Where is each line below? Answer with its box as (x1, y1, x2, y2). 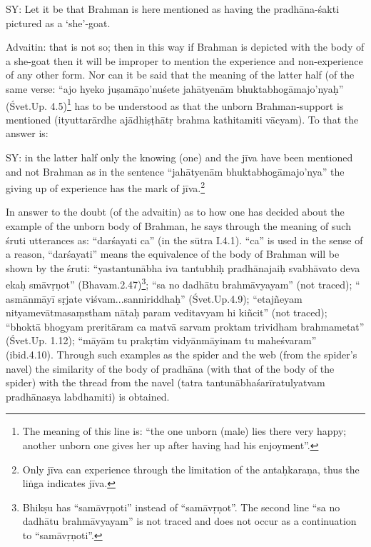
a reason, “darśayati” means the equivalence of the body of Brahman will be (6, 246, 340, 261)
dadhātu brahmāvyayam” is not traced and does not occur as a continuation (22, 513, 357, 528)
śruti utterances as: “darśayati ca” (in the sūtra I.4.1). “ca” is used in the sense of (6, 232, 363, 247)
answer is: (6, 126, 49, 141)
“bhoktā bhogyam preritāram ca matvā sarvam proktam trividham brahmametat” (6, 318, 365, 333)
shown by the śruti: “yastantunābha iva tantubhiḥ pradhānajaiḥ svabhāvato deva (6, 260, 360, 275)
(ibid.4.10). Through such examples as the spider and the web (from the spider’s (6, 347, 357, 362)
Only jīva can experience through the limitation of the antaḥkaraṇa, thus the (22, 461, 360, 476)
